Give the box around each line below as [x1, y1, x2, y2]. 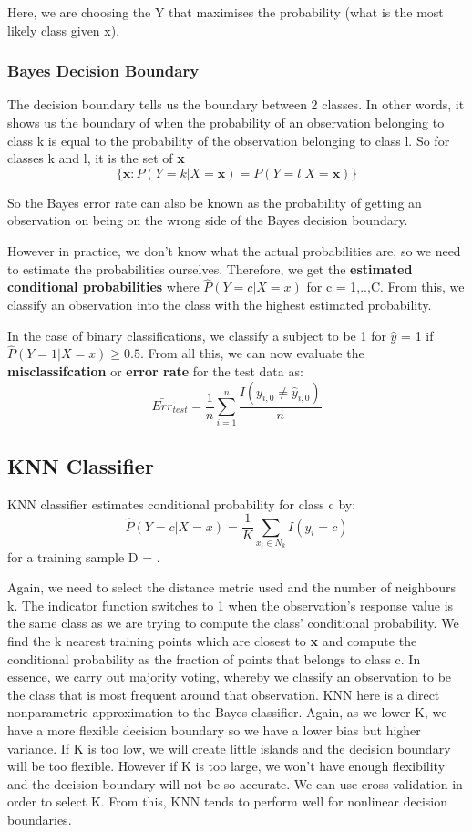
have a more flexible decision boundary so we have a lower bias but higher [7, 720, 421, 739]
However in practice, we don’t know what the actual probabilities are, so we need [7, 241, 461, 260]
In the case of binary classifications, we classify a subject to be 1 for [7, 325, 386, 344]
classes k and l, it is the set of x [7, 149, 185, 168]
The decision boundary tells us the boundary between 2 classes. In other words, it [7, 95, 465, 114]
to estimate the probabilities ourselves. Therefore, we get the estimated [7, 259, 413, 278]
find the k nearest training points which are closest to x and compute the [7, 631, 417, 650]
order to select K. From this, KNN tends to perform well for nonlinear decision [7, 792, 447, 811]
